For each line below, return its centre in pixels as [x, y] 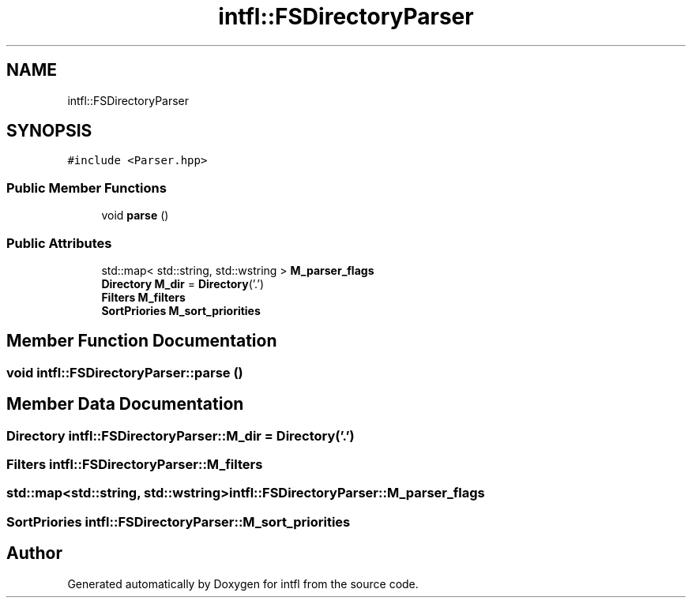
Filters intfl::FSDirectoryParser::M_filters [135, 464]
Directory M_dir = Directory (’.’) [183, 283]
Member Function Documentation [142, 341]
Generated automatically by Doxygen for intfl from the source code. [243, 583]
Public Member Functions [86, 188]
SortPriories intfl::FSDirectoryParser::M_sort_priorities [179, 521]
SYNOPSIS [49, 131]
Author [34, 553]
